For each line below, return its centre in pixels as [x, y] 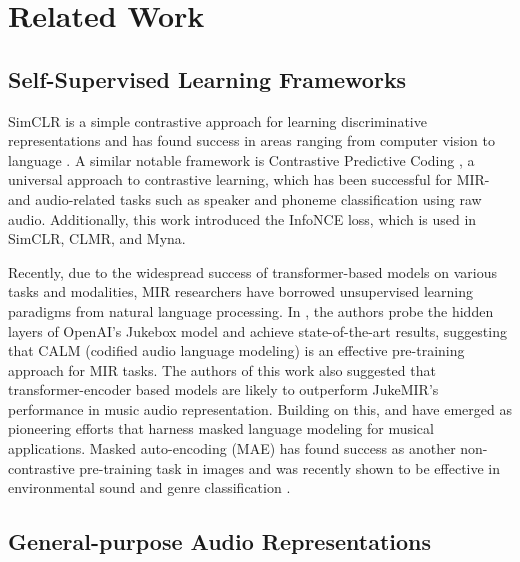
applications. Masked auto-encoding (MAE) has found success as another [232, 448]
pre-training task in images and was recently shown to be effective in [290, 467]
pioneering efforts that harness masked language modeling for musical [221, 428]
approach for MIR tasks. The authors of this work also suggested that [222, 369]
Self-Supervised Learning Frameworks [207, 78]
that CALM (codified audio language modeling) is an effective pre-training [236, 350]
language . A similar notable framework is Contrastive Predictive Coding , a [241, 159]
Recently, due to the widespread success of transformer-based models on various [253, 271]
